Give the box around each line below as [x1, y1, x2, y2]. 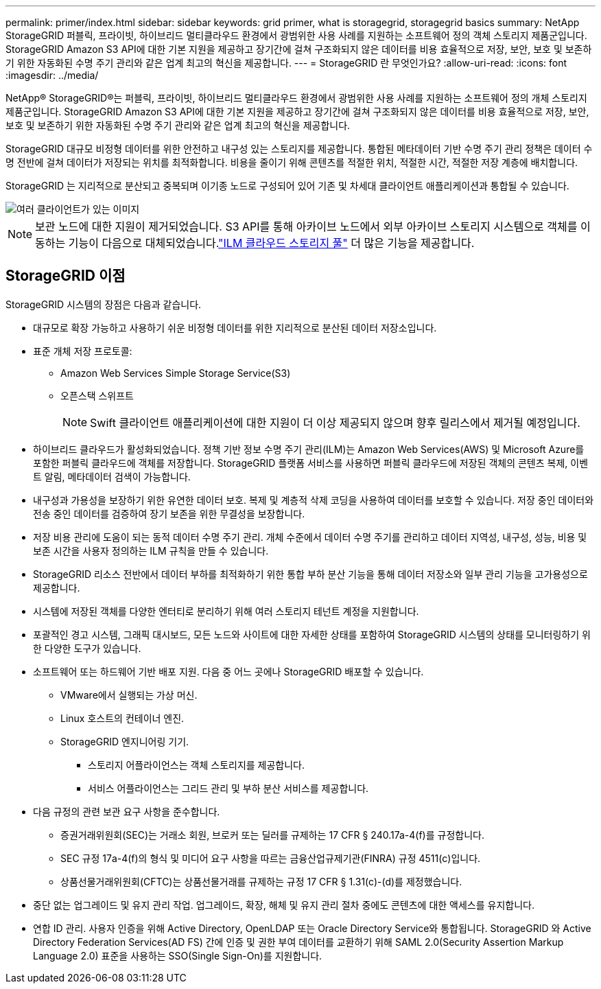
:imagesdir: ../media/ [5, 69, 99, 81]
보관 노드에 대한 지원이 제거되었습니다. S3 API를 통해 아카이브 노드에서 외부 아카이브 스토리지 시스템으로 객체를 [35, 220, 578, 233]
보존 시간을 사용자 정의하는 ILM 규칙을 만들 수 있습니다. [33, 544, 269, 557]
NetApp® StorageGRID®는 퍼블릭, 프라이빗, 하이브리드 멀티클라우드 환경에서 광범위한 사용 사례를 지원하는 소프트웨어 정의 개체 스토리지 [5, 92, 587, 104]
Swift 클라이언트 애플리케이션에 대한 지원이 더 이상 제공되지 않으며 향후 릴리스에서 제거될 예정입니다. [90, 415, 580, 430]
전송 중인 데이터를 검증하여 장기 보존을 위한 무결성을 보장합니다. [33, 507, 305, 520]
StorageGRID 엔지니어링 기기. [60, 735, 189, 747]
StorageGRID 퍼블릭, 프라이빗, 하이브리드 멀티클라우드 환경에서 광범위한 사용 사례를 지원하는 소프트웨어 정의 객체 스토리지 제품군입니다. [5, 30, 587, 41]
